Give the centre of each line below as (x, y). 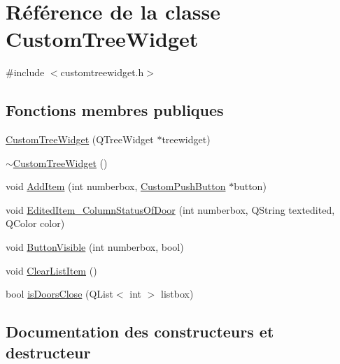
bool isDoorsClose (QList (59, 294)
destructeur (48, 352)
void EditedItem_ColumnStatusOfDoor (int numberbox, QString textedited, (170, 209)
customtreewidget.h (102, 72)
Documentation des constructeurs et (140, 332)
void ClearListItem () (51, 270)
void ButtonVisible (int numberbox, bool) (95, 247)
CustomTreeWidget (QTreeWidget (80, 139)
